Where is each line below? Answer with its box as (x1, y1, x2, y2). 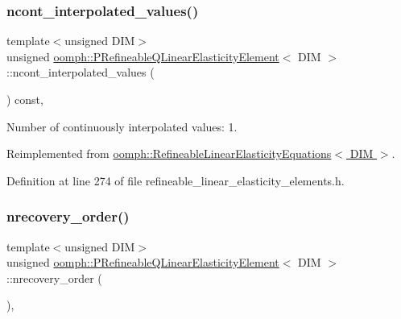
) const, (6, 91, 43, 107)
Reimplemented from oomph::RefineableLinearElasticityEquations (6, 145, 332, 162)
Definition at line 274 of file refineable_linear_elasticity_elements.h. (6, 172, 345, 188)
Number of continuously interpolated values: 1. (6, 118, 238, 135)
